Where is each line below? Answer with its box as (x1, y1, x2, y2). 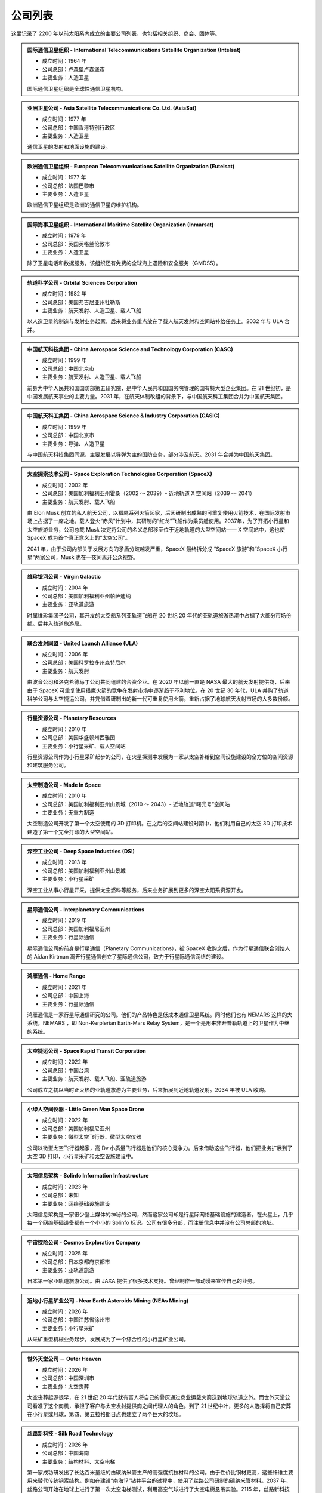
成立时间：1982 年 (42, 290, 87, 297)
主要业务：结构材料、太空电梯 (42, 1458, 116, 1465)
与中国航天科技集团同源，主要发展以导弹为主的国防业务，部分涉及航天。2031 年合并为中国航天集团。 (27, 451, 275, 458)
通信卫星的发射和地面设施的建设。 (27, 143, 111, 150)
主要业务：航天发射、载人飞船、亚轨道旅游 (42, 1075, 147, 1082)
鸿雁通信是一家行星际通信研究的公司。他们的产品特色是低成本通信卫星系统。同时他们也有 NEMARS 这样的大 (27, 1011, 293, 1018)
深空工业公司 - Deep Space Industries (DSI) (27, 848, 135, 855)
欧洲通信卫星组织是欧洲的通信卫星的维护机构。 (27, 201, 143, 208)
